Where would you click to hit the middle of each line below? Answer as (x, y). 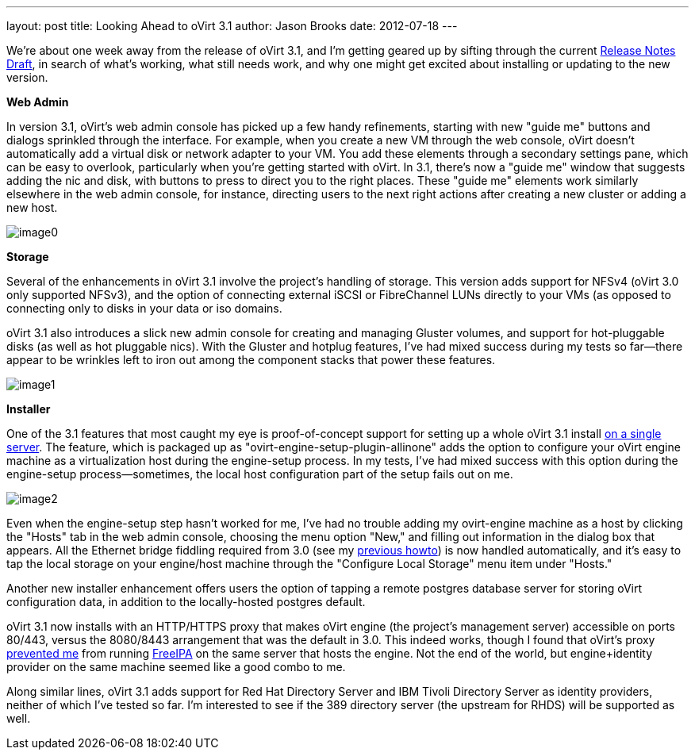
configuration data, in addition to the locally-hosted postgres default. (186, 602)
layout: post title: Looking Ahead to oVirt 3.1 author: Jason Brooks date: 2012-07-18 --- (232, 26)
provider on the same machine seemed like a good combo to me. (176, 667)
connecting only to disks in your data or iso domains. (144, 308)
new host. (32, 207)
